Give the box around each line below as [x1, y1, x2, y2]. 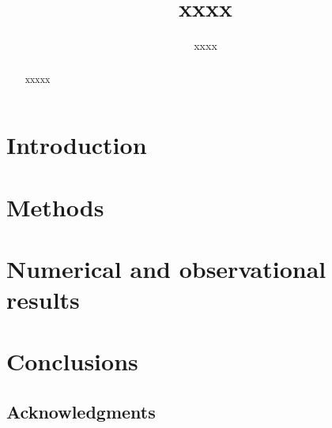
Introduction [6, 129, 147, 161]
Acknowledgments [6, 400, 156, 424]
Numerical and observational [6, 252, 326, 284]
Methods [6, 190, 104, 223]
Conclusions [6, 345, 138, 377]
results [6, 283, 80, 316]
